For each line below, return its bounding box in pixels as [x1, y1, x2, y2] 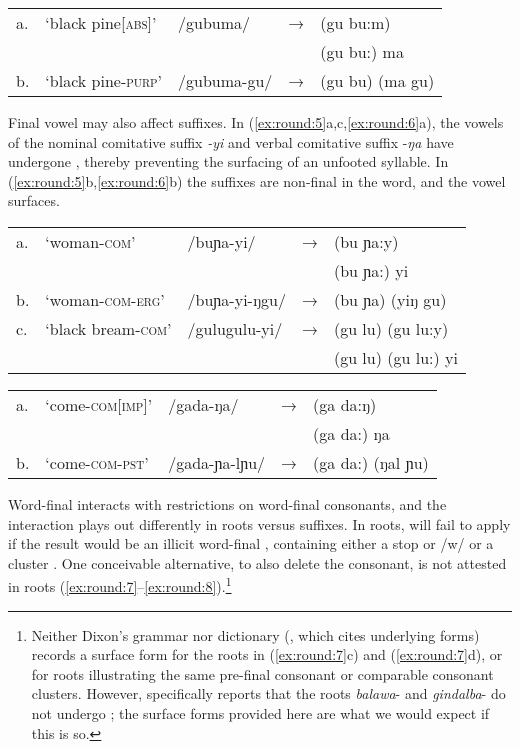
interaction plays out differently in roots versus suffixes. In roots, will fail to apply [8, 513, 511, 534]
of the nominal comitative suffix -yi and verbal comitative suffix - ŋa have [8, 131, 454, 152]
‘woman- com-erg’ [45, 287, 165, 311]
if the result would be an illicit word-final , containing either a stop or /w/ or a [8, 533, 494, 554]
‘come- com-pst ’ [45, 450, 149, 474]
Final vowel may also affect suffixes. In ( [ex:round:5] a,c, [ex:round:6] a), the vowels [8, 112, 504, 132]
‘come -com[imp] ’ [45, 392, 153, 416]
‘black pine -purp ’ [45, 69, 163, 92]
